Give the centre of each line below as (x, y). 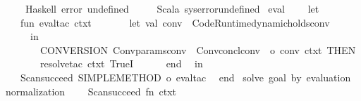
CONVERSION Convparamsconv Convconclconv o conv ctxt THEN (198, 49)
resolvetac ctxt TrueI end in (121, 63)
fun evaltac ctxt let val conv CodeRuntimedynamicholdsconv (175, 22)
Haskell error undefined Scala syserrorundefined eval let (172, 8)
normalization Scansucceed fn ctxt (91, 91)
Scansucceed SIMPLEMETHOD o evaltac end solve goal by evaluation (185, 77)
